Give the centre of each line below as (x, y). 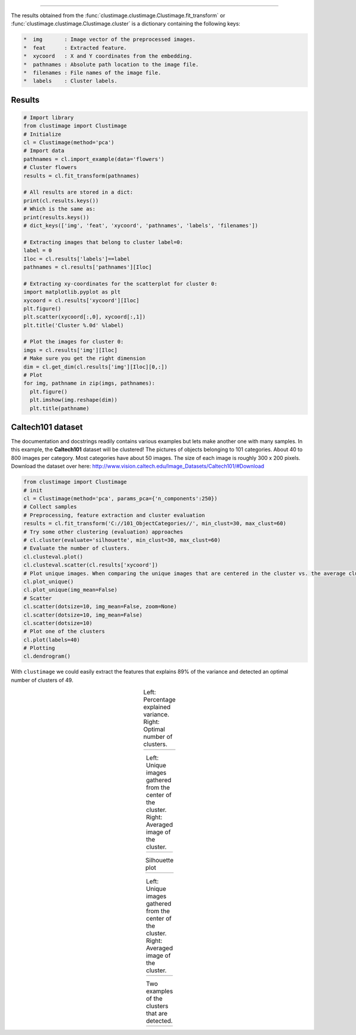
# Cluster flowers (50, 167)
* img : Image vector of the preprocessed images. (109, 39)
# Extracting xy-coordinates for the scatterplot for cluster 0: (120, 284)
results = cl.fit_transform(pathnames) (81, 176)
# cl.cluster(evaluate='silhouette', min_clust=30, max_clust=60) (122, 540)
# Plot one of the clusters (64, 631)
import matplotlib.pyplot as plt (72, 292)
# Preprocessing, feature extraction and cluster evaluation (114, 515)
